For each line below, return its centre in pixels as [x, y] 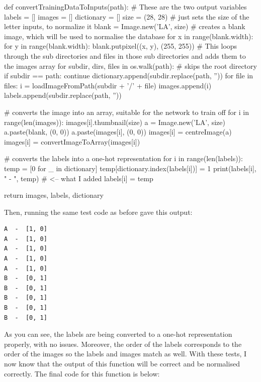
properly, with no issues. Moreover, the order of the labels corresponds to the [123, 344]
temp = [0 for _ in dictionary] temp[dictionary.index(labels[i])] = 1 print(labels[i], [130, 168]
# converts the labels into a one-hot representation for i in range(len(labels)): [123, 158]
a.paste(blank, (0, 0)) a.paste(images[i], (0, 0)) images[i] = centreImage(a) [118, 132]
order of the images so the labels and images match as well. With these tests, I [125, 354]
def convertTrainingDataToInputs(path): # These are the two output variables [125, 7]
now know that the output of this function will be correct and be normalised [122, 363]
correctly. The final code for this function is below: [82, 373]
